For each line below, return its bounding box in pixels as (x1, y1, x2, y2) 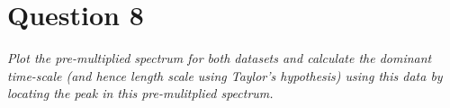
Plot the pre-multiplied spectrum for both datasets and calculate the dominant (7, 49, 432, 67)
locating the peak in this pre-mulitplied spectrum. (7, 84, 274, 103)
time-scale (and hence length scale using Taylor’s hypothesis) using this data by (7, 66, 443, 85)
